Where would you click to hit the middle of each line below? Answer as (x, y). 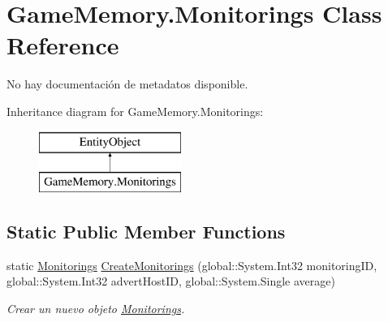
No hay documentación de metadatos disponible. (127, 84)
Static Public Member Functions (146, 232)
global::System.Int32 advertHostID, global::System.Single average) (171, 281)
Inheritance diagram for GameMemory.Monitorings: (135, 111)
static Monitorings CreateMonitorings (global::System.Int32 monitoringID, (192, 265)
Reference (63, 45)
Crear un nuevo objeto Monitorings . (96, 309)
